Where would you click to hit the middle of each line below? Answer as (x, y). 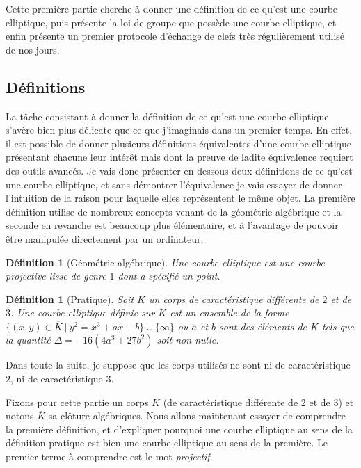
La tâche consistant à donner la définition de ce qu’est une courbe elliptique (167, 116)
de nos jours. (33, 49)
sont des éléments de (263, 326)
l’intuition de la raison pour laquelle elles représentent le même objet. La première (180, 198)
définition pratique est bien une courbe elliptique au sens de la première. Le (167, 443)
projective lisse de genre (56, 276)
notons (20, 415)
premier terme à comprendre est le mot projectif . (109, 457)
